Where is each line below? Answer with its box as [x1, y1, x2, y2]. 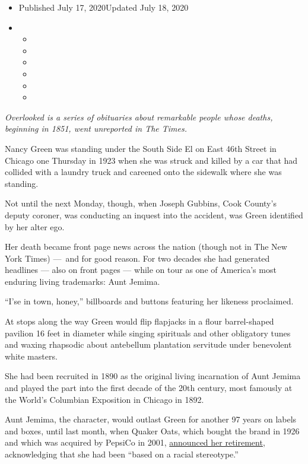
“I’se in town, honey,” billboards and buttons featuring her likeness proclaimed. [5, 295, 294, 307]
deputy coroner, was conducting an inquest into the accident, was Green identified [5, 208, 303, 221]
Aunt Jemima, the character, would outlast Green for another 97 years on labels [5, 413, 297, 425]
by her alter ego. [5, 220, 65, 233]
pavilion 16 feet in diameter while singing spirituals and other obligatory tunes [5, 326, 291, 339]
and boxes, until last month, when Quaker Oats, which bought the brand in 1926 [5, 424, 300, 437]
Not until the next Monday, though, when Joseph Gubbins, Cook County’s [5, 197, 277, 209]
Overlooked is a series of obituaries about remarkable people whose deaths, [5, 110, 273, 123]
